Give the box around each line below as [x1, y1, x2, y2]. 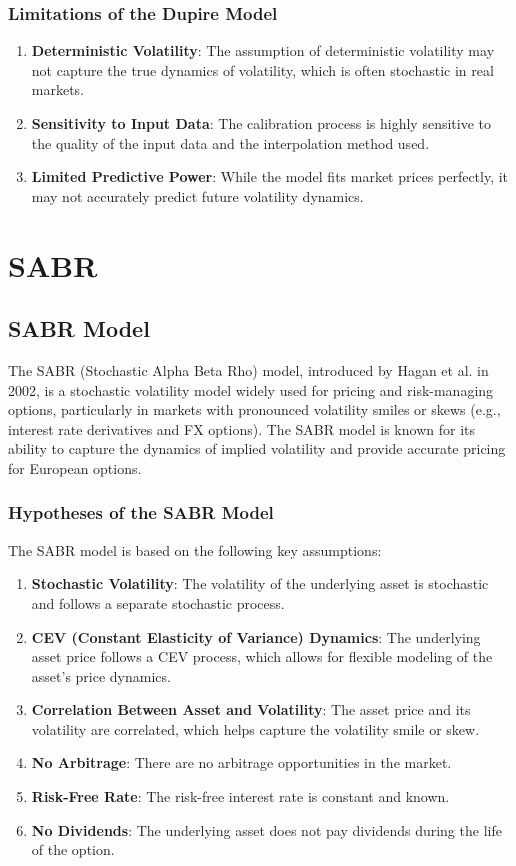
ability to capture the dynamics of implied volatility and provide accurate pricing [8, 438, 506, 459]
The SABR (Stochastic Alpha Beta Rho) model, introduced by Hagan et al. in [8, 359, 489, 380]
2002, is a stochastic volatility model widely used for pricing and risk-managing [8, 379, 494, 400]
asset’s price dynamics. [31, 665, 171, 686]
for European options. [8, 457, 142, 478]
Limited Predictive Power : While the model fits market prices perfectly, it [31, 166, 509, 187]
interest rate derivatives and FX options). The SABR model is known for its [8, 418, 475, 439]
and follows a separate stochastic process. [31, 592, 285, 613]
